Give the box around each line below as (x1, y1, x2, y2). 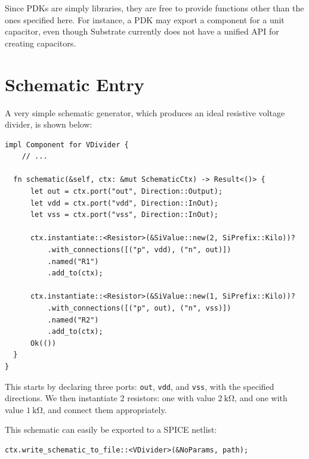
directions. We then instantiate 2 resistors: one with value (5, 392, 215, 404)
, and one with (234, 392, 288, 404)
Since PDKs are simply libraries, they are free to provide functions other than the (5, 2, 304, 14)
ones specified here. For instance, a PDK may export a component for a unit (5, 13, 285, 26)
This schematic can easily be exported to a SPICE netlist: (5, 423, 217, 436)
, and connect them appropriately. (42, 403, 167, 415)
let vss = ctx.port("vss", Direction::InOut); (30, 210, 218, 219)
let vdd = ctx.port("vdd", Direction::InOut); (30, 199, 218, 207)
